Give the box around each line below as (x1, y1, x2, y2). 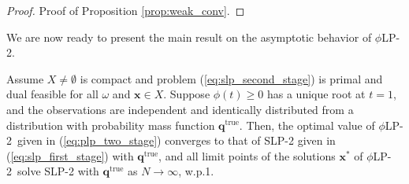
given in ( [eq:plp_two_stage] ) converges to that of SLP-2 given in (17, 132, 336, 149)
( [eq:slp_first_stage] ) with (6, 147, 134, 164)
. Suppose (163, 86, 210, 102)
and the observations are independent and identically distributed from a (6, 101, 354, 117)
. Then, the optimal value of (239, 116, 375, 133)
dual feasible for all (6, 86, 99, 102)
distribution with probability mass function (6, 116, 215, 133)
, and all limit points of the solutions (158, 147, 336, 164)
